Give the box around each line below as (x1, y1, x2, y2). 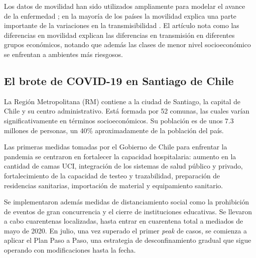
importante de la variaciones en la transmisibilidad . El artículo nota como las (4, 20, 239, 30)
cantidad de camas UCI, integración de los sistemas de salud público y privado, (4, 161, 243, 171)
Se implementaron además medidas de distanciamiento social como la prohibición (4, 197, 249, 207)
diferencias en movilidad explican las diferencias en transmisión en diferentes (4, 29, 235, 40)
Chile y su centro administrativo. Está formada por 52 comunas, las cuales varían (4, 106, 250, 116)
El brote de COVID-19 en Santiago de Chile (4, 73, 234, 88)
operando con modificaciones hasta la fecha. (4, 245, 136, 255)
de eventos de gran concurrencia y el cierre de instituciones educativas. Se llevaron (4, 206, 252, 216)
